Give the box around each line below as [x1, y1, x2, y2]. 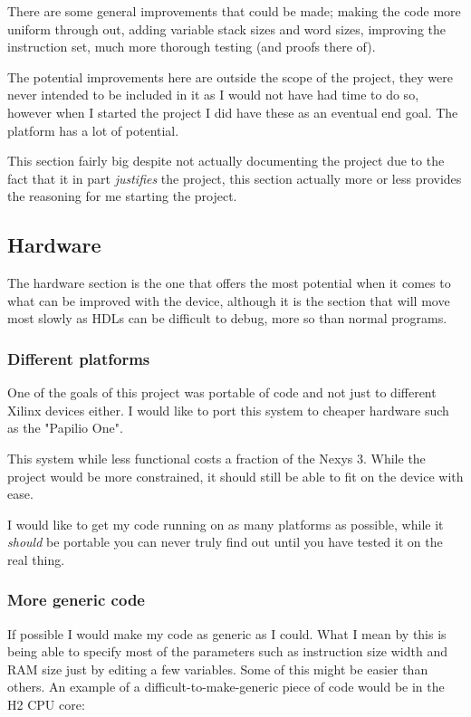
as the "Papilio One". [7, 418, 123, 437]
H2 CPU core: [7, 695, 85, 714]
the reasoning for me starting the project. [7, 186, 237, 206]
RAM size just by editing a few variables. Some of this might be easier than [7, 659, 428, 678]
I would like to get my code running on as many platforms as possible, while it [7, 514, 444, 533]
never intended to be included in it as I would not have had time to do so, [7, 85, 419, 104]
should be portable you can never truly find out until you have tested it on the [7, 532, 443, 551]
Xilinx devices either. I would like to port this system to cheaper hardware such [7, 400, 449, 419]
